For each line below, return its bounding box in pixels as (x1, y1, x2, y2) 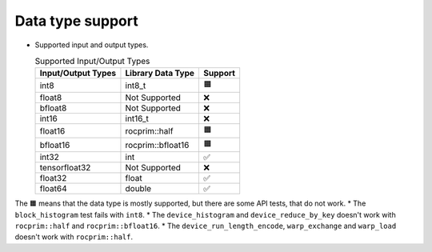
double (125, 183, 152, 194)
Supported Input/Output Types (34, 56, 150, 67)
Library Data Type (125, 68, 195, 79)
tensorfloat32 (39, 162, 91, 174)
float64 (39, 183, 67, 194)
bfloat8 (39, 102, 67, 114)
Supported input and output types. (34, 40, 149, 50)
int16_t (125, 113, 150, 124)
